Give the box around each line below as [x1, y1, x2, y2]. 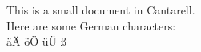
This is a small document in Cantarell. [6, 2, 195, 18]
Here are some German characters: [6, 17, 176, 34]
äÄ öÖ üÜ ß [6, 33, 66, 50]
